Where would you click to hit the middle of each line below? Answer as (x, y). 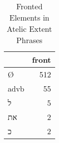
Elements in (29, 17)
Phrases (29, 40)
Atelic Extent (29, 29)
